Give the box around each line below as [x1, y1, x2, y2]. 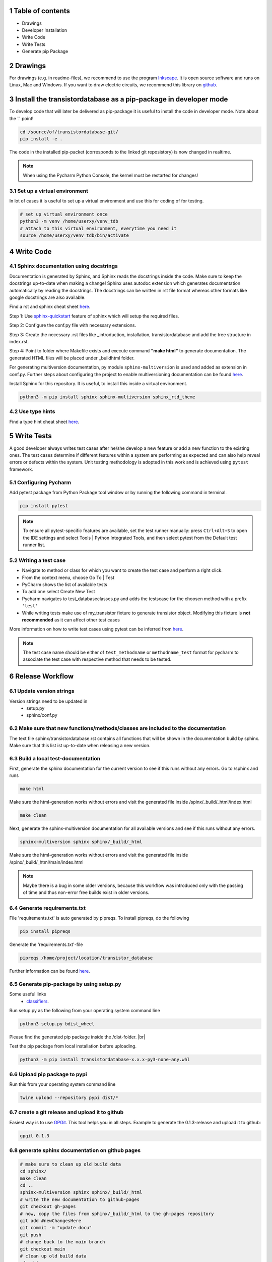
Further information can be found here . [9, 968, 90, 974]
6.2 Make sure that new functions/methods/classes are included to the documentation [9, 725, 226, 732]
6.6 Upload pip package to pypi [9, 1071, 88, 1078]
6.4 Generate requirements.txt [9, 904, 86, 911]
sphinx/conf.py [26, 712, 57, 718]
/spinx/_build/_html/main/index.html [9, 859, 84, 865]
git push [20, 1232, 42, 1238]
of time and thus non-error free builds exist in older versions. [23, 889, 150, 896]
